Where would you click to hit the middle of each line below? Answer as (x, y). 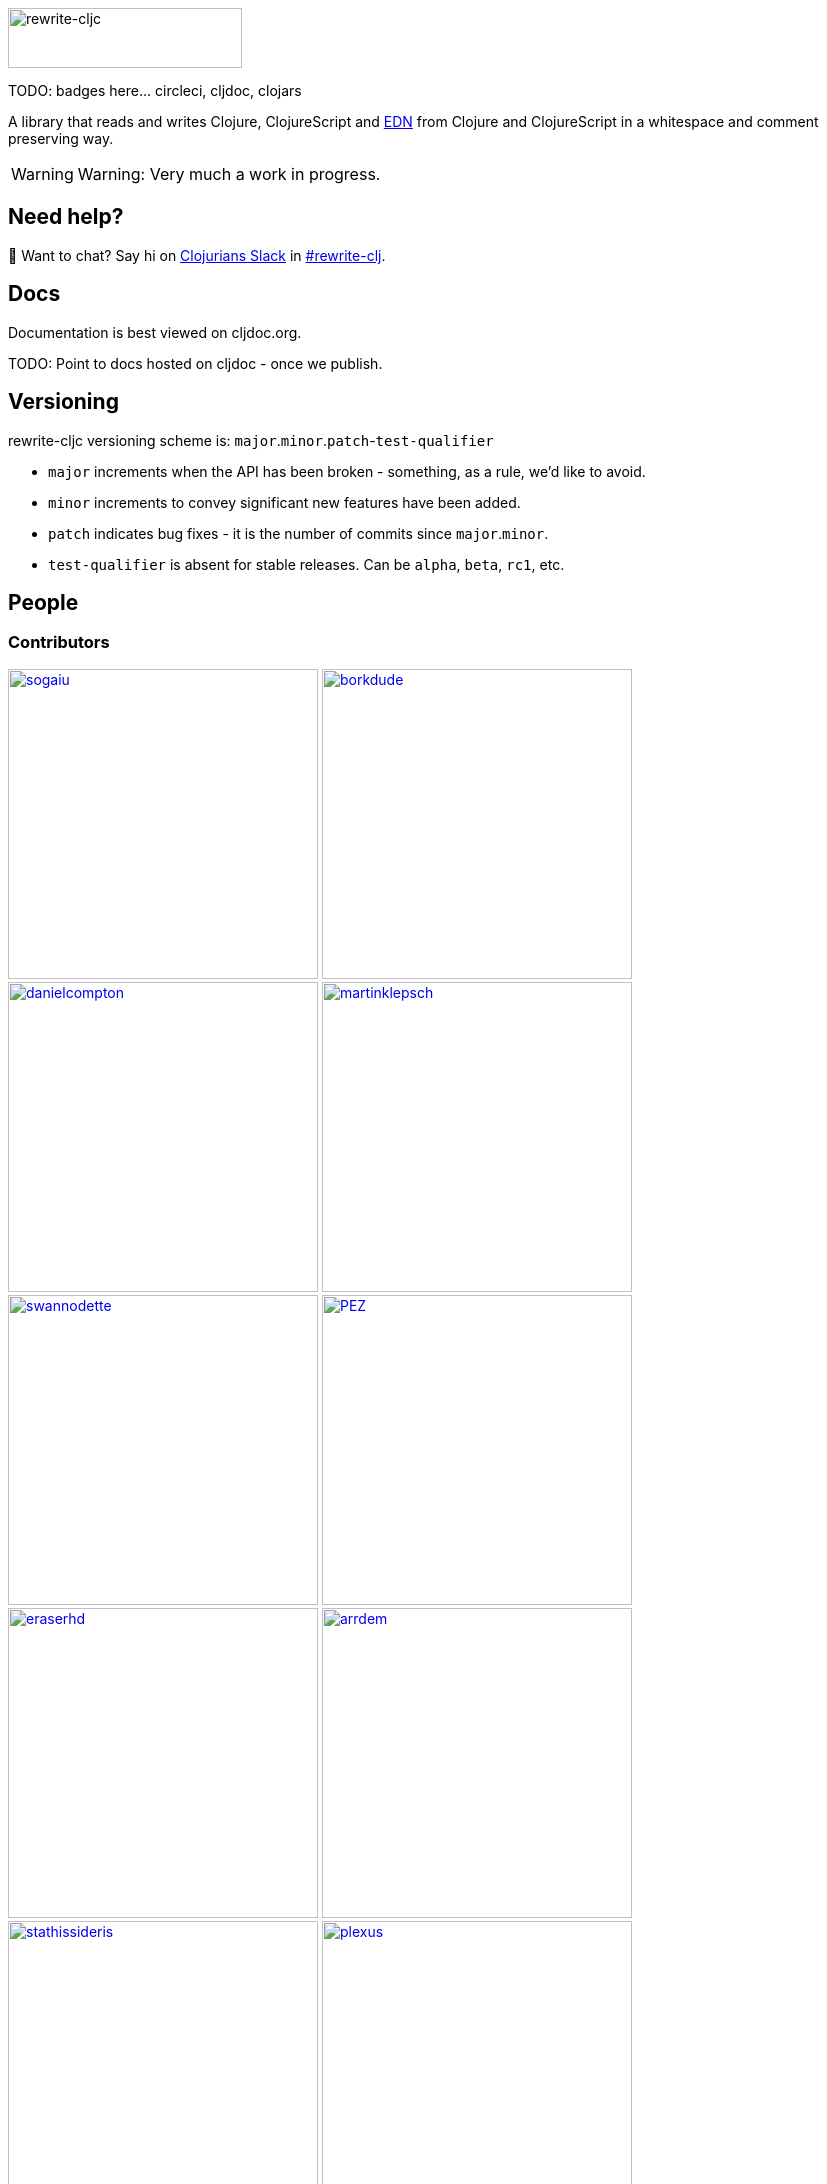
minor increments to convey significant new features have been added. (284, 502)
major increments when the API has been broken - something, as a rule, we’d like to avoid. (347, 471)
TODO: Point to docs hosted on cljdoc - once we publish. (195, 363)
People (43, 602)
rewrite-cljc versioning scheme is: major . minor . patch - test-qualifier (251, 440)
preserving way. (61, 138)
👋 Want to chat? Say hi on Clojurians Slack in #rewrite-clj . (197, 255)
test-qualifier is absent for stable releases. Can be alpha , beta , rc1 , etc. (306, 564)
